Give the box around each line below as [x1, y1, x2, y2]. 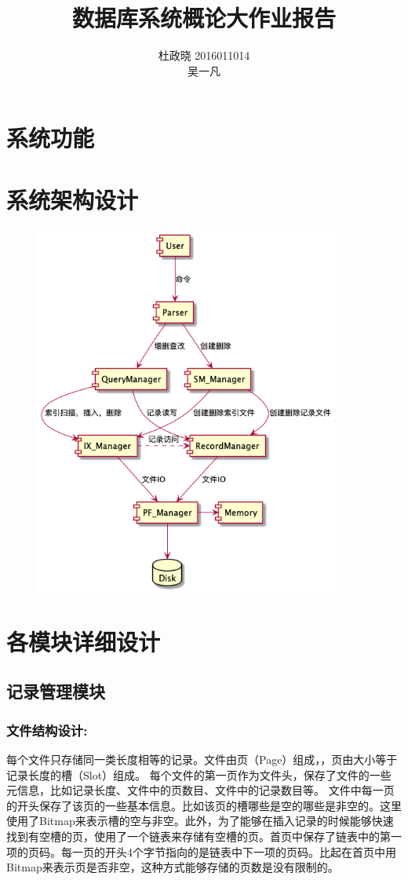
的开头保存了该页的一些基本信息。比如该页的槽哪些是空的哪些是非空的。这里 [6, 797, 402, 813]
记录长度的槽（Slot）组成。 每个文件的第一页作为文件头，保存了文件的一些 [6, 766, 392, 783]
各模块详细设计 [6, 625, 161, 657]
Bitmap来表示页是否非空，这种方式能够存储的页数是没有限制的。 [6, 859, 339, 875]
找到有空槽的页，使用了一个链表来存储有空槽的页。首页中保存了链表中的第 [6, 827, 391, 844]
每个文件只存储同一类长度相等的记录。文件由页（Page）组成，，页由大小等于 [6, 750, 398, 767]
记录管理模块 [6, 679, 105, 703]
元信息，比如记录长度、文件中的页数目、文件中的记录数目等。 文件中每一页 [6, 782, 395, 798]
